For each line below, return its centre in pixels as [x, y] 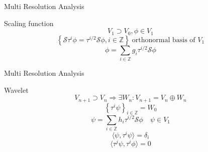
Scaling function [29, 23]
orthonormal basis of [164, 40]
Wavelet [16, 90]
